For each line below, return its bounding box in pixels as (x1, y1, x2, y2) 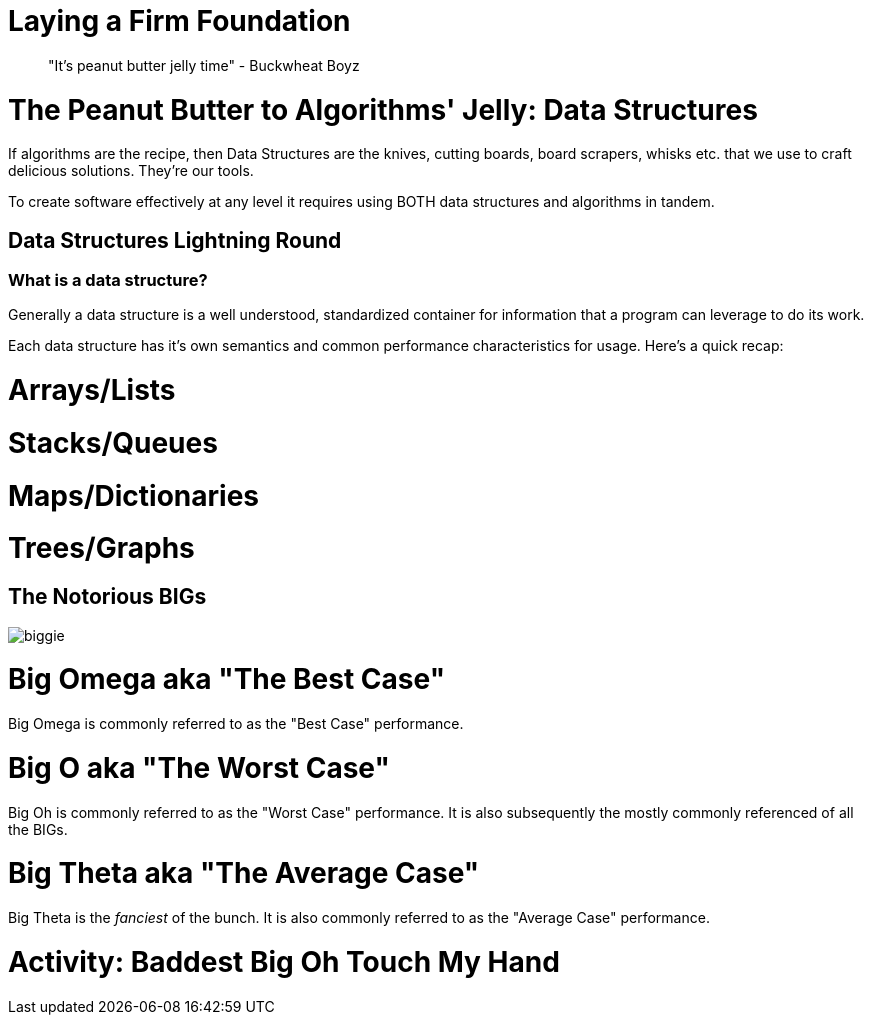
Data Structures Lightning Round (8, 227, 342, 253)
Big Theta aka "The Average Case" (8, 856, 480, 891)
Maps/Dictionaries (8, 478, 260, 513)
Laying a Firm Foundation (8, 4, 351, 38)
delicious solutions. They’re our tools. (8, 162, 254, 180)
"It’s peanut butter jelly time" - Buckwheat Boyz (48, 56, 360, 74)
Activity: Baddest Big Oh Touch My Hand (8, 944, 560, 979)
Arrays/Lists (8, 373, 176, 408)
